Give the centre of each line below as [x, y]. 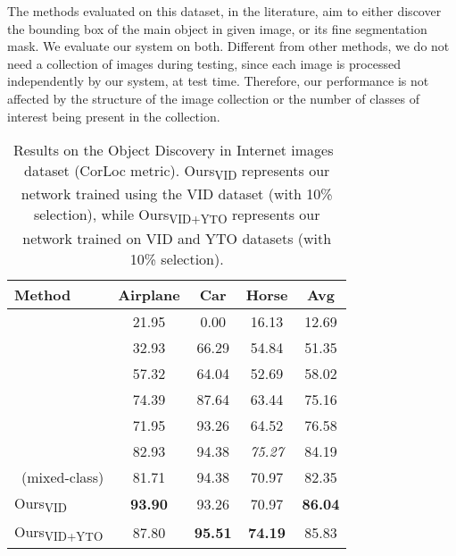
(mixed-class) [63, 476]
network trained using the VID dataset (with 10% [177, 194]
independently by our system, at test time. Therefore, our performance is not [218, 81]
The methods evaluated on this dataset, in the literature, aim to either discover [224, 11]
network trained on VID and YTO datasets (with [177, 238]
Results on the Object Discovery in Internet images [173, 150]
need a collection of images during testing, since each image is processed [204, 63]
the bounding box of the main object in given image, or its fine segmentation [217, 28]
